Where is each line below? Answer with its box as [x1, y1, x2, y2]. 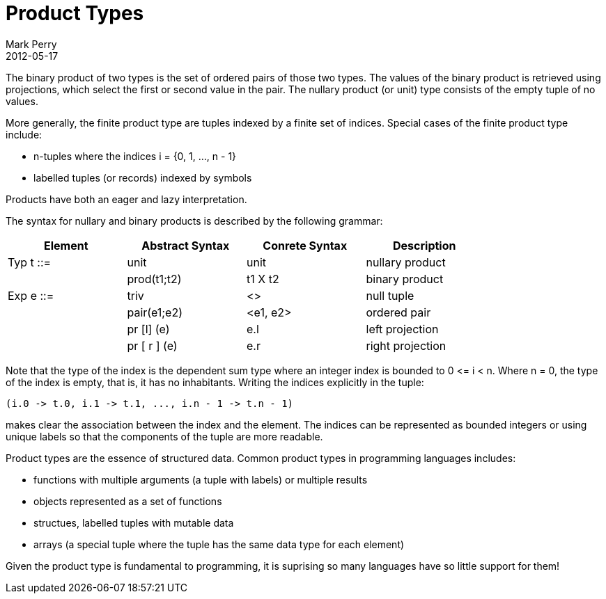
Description [393, 238, 456, 253]
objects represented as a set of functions [33, 495, 222, 507]
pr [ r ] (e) [127, 338, 178, 353]
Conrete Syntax [263, 238, 348, 253]
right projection [366, 338, 446, 353]
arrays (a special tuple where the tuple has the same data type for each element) [33, 538, 405, 550]
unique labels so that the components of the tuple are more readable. [6, 430, 323, 442]
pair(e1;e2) [127, 305, 183, 319]
